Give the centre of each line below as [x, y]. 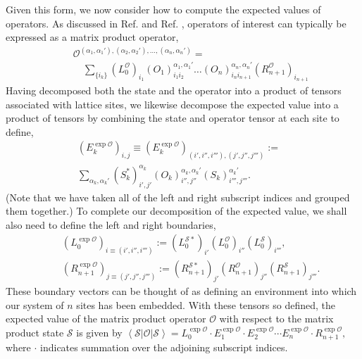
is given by [99, 332]
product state [35, 332]
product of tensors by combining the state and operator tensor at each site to [173, 118]
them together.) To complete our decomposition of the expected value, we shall [176, 211]
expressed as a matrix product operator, [92, 37]
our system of [35, 304]
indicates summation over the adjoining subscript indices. [164, 347]
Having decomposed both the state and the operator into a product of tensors [174, 90]
